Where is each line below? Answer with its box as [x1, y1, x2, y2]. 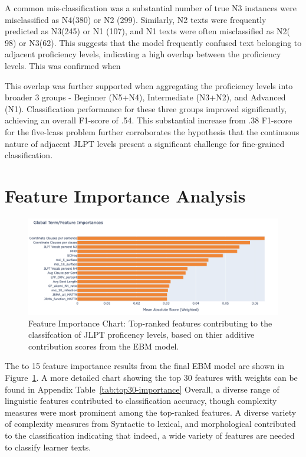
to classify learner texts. [5, 440, 91, 453]
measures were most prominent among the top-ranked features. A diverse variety [5, 406, 297, 418]
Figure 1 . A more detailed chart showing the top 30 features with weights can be [5, 371, 298, 383]
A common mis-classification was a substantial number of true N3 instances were [5, 2, 297, 14]
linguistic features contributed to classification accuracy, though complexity [5, 394, 277, 407]
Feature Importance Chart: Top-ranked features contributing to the [28, 316, 272, 329]
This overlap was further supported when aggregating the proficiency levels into [5, 79, 293, 92]
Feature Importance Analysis [5, 183, 246, 207]
